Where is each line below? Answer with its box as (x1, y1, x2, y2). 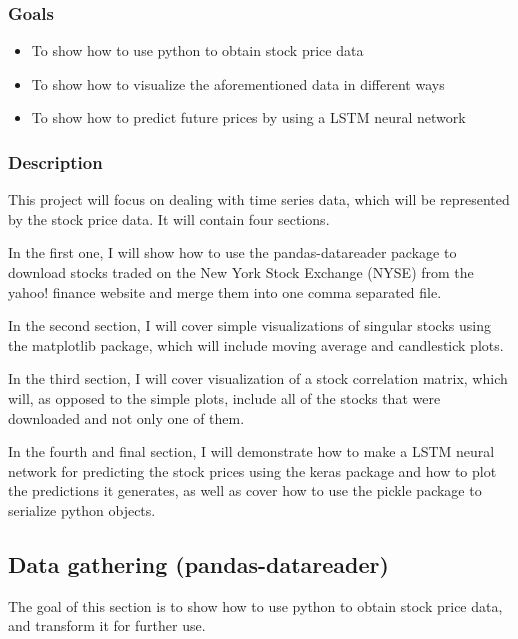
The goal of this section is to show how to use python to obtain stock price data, (8, 595, 503, 616)
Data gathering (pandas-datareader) (8, 548, 389, 579)
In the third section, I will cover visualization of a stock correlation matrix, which (8, 368, 508, 389)
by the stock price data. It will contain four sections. (8, 208, 330, 229)
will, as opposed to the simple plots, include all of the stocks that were (8, 387, 441, 408)
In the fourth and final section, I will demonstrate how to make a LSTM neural (8, 441, 495, 462)
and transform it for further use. (8, 615, 206, 636)
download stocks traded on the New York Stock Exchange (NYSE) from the (8, 262, 474, 282)
